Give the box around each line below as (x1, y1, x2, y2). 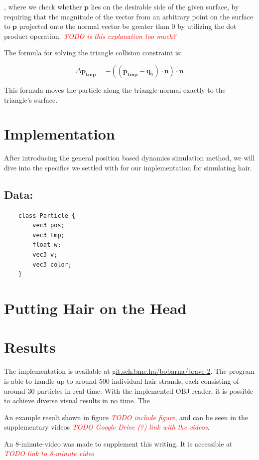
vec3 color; (32, 261, 72, 268)
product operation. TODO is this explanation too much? (4, 30, 176, 41)
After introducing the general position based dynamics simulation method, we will (4, 153, 255, 163)
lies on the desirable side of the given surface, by (91, 1, 239, 11)
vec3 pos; (32, 222, 65, 229)
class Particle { (18, 212, 76, 219)
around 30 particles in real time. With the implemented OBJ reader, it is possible (4, 385, 254, 396)
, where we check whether (4, 1, 82, 11)
